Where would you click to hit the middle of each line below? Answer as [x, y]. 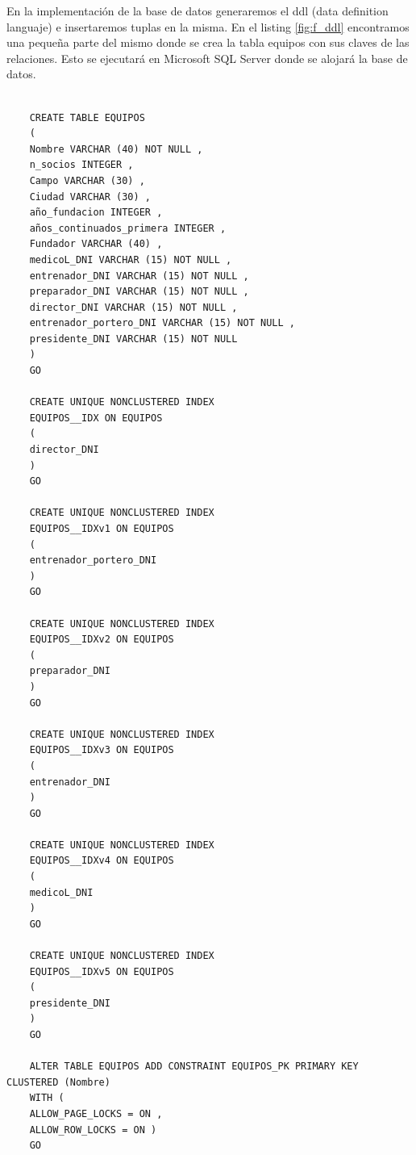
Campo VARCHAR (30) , [87, 180]
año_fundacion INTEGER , [96, 213]
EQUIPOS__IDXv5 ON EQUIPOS [102, 971]
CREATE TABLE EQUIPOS [87, 117]
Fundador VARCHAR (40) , [96, 244]
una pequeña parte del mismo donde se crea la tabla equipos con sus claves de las [208, 42]
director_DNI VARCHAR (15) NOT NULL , [133, 307]
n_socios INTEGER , [81, 165]
